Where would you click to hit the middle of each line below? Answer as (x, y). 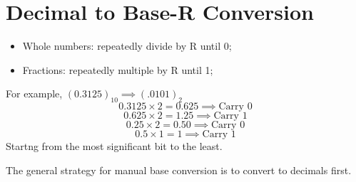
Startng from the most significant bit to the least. (114, 146)
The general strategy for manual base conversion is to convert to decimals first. (179, 170)
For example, (34, 93)
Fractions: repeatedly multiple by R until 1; (118, 69)
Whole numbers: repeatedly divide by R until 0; (127, 46)
